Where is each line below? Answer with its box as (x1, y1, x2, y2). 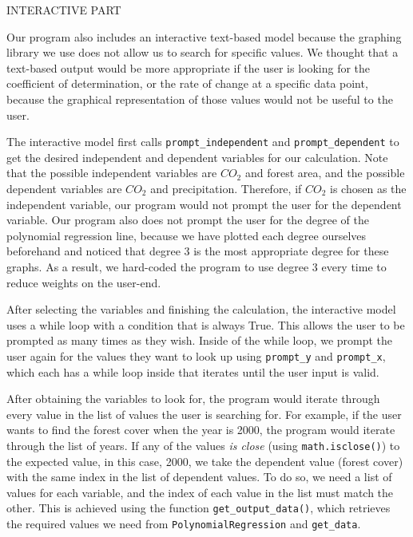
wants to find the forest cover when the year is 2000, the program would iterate (6, 421, 395, 438)
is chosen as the (330, 180, 407, 196)
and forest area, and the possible (244, 164, 405, 181)
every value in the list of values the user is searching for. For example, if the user (6, 405, 402, 422)
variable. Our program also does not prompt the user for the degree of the (6, 211, 369, 228)
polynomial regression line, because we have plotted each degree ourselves (6, 227, 367, 243)
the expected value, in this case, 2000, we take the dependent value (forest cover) (6, 452, 403, 469)
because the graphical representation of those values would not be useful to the (6, 90, 393, 107)
